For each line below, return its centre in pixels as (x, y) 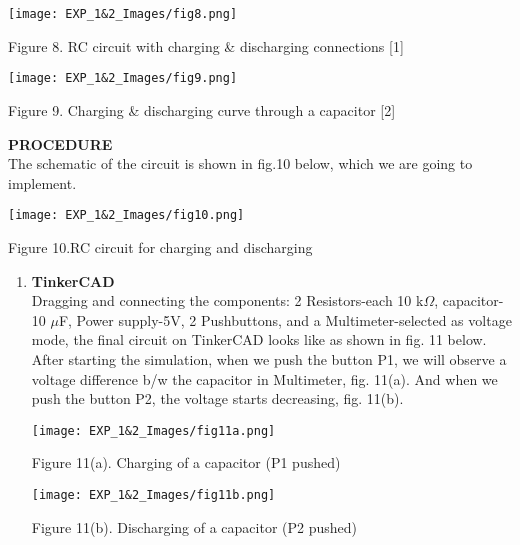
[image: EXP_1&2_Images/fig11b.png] (153, 494)
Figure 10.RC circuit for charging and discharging (160, 246)
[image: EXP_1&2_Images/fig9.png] (123, 78)
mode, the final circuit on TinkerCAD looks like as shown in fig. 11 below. (259, 339)
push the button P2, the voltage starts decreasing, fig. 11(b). (217, 398)
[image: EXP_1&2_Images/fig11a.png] (153, 430)
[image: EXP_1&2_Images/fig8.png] (123, 14)
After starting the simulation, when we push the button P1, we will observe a (269, 358)
